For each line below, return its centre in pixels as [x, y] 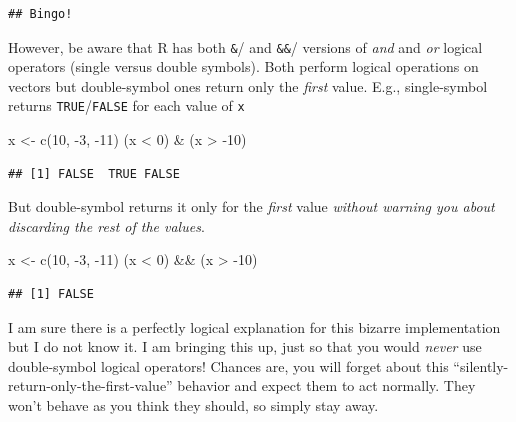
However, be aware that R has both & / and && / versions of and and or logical [245, 46]
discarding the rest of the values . [106, 225]
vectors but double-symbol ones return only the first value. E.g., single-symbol [248, 85]
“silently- [481, 365]
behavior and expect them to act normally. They [326, 385]
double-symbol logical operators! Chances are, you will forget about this [228, 365]
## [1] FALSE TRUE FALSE [94, 173]
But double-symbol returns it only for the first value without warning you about [251, 206]
